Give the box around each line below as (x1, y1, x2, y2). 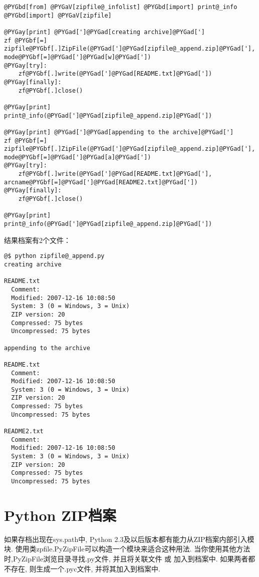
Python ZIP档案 (4, 504, 117, 525)
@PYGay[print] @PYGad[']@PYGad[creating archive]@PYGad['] (4, 28, 205, 36)
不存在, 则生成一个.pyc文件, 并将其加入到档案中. (4, 563, 160, 573)
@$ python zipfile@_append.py (4, 252, 105, 260)
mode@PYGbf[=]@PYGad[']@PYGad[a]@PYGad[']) (4, 153, 151, 161)
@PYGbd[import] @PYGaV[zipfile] (4, 12, 112, 19)
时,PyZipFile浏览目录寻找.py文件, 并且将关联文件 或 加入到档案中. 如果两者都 (4, 553, 255, 563)
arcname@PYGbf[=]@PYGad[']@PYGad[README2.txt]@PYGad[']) (4, 178, 198, 186)
